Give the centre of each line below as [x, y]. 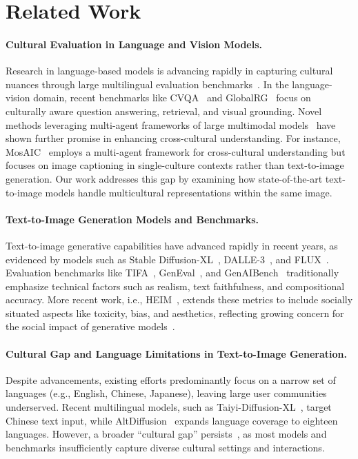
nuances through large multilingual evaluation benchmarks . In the [147, 84]
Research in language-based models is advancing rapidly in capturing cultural [169, 71]
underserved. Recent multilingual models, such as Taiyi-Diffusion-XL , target [169, 407]
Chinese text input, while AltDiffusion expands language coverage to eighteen [172, 420]
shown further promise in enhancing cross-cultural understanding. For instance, [173, 138]
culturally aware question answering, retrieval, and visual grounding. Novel [164, 111]
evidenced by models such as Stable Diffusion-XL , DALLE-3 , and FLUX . [167, 259]
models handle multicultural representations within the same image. [189, 192]
